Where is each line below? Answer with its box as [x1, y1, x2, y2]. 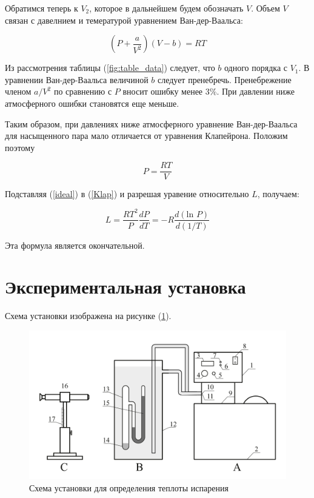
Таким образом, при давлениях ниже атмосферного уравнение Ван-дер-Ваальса [5, 117, 298, 130]
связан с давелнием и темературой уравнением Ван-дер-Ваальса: [5, 13, 243, 26]
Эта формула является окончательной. [5, 238, 145, 251]
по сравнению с [53, 85, 112, 98]
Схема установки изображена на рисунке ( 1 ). [5, 309, 172, 322]
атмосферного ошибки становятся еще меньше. [5, 96, 179, 109]
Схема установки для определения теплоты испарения [29, 481, 229, 494]
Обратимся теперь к [5, 2, 78, 14]
